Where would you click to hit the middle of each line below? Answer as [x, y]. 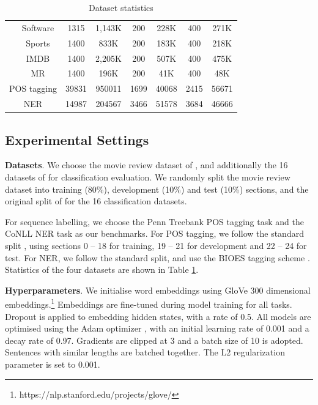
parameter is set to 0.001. [53, 364]
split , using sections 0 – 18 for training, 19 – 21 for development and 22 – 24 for [156, 245]
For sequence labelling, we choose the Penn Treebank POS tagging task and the [154, 221]
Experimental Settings [77, 139]
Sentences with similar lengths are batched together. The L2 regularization [145, 352]
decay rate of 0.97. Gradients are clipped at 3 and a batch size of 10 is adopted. [154, 340]
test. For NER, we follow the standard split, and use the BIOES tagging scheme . [157, 257]
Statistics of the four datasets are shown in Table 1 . [102, 269]
